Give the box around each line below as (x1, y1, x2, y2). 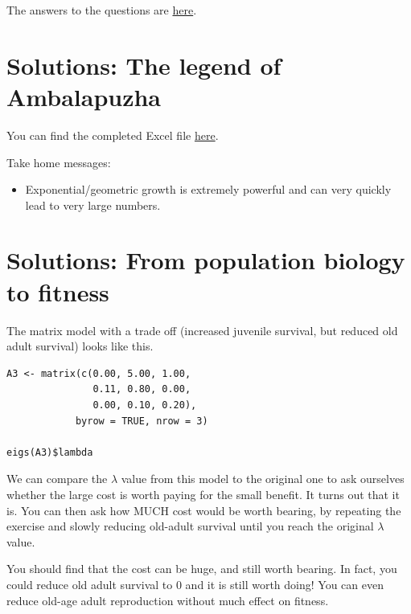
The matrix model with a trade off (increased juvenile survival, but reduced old (6, 321, 398, 338)
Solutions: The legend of (6, 48, 282, 81)
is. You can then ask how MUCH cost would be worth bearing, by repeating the (6, 501, 401, 518)
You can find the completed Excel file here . (6, 126, 219, 143)
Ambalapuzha (6, 80, 162, 113)
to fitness (6, 275, 109, 308)
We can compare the (6, 470, 108, 487)
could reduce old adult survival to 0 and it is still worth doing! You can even (6, 575, 384, 592)
